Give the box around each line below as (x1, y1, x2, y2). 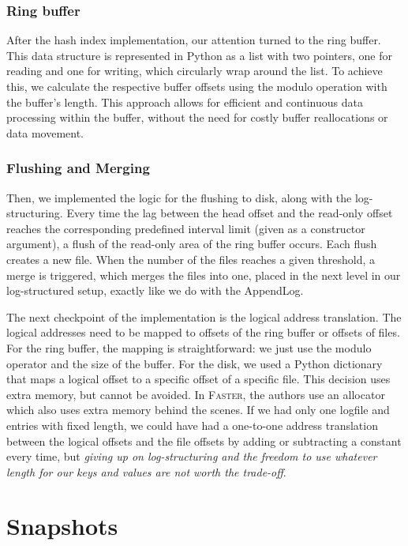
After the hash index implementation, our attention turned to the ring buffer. (6, 32, 381, 48)
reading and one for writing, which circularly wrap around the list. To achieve (6, 62, 383, 79)
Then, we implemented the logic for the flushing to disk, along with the (6, 189, 352, 205)
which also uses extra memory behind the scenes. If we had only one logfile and (6, 401, 390, 418)
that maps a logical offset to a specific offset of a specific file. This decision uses (6, 371, 391, 387)
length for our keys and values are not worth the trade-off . (6, 463, 286, 480)
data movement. (6, 124, 84, 141)
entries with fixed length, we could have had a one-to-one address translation (6, 416, 378, 433)
